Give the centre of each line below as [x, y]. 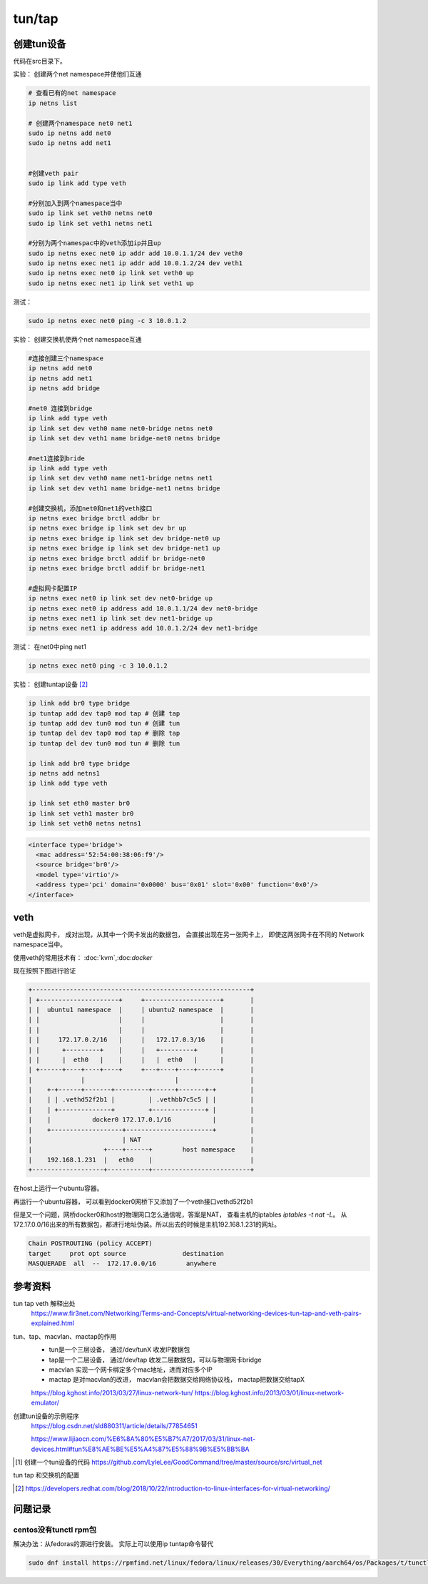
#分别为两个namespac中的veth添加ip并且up [95, 243]
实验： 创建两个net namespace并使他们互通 [77, 74]
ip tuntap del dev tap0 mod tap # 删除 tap [104, 733]
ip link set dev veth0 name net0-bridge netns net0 [121, 428]
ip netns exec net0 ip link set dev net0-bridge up [121, 598]
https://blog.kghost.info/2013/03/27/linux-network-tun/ [112, 1392]
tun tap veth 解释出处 [44, 1303]
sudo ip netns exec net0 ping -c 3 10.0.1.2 [107, 321]
